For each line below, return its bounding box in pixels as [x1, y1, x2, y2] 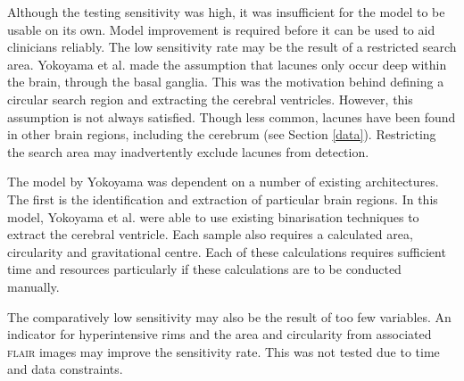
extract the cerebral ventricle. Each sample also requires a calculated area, [7, 225, 413, 244]
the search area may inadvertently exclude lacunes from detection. [7, 142, 369, 161]
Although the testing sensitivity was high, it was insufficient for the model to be [7, 3, 445, 21]
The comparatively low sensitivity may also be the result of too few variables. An [7, 307, 452, 326]
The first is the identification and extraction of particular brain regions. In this [7, 189, 438, 208]
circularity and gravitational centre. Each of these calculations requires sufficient [7, 242, 446, 261]
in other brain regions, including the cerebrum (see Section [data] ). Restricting [7, 125, 436, 144]
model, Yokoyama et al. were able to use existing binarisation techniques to [7, 207, 419, 226]
